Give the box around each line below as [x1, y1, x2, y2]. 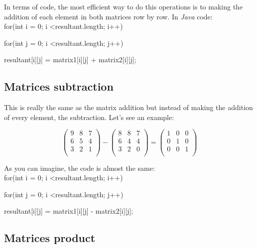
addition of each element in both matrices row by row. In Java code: [4, 11, 213, 21]
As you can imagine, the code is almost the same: [4, 162, 155, 173]
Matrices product [4, 230, 96, 246]
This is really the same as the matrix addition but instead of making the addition [4, 102, 253, 113]
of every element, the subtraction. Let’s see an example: [4, 112, 174, 122]
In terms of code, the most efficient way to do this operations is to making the [4, 1, 243, 11]
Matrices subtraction [4, 79, 114, 94]
